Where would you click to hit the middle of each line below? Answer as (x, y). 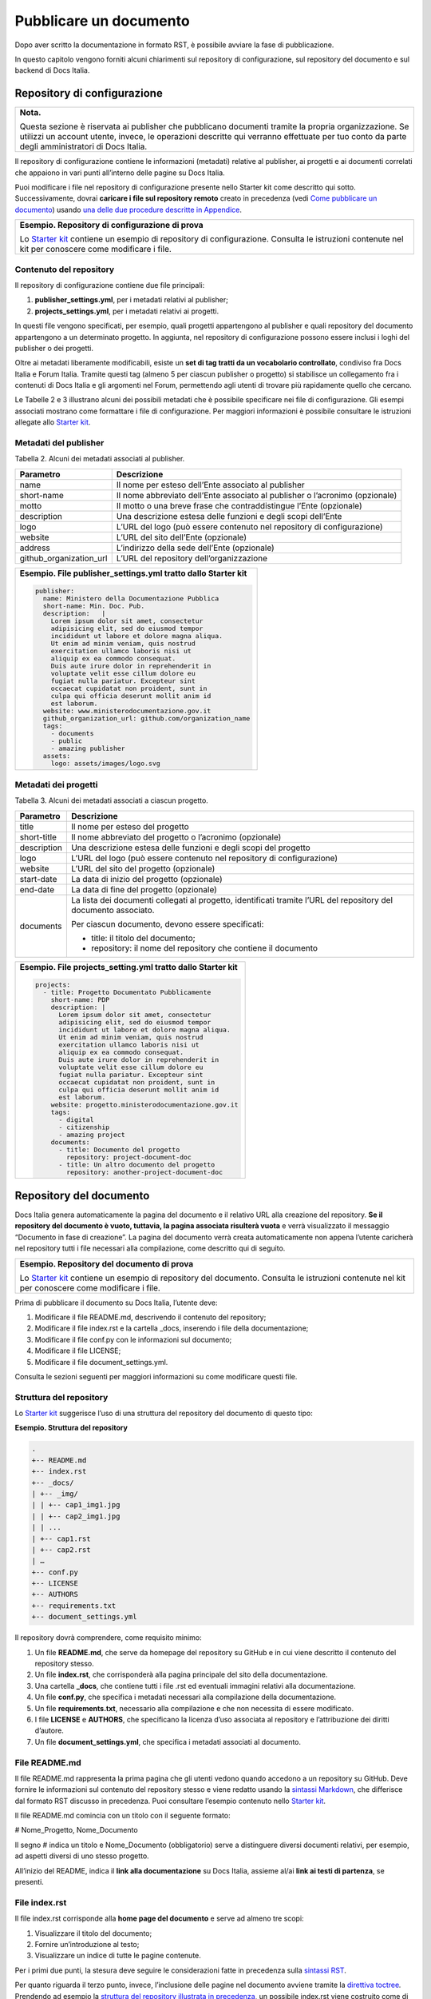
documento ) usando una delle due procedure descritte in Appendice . (129, 209)
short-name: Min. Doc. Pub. (94, 606)
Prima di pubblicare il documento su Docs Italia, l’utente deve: (116, 1303)
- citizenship (84, 1127)
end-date (37, 889)
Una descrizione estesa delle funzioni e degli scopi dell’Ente (229, 516)
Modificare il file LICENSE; (78, 1351)
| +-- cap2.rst (61, 1550)
